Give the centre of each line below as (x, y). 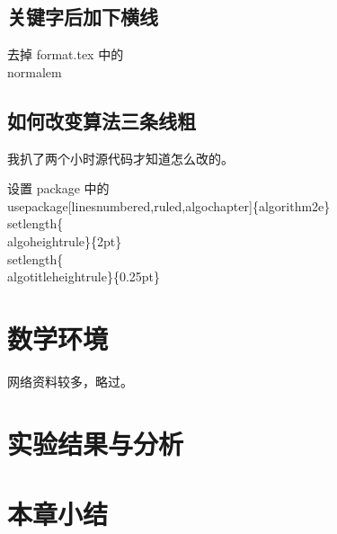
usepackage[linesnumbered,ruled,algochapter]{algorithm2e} (169, 205)
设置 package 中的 (58, 188)
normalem (35, 71)
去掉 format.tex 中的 (66, 54)
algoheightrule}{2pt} (65, 240)
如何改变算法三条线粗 (102, 120)
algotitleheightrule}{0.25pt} (84, 276)
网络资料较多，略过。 (70, 381)
